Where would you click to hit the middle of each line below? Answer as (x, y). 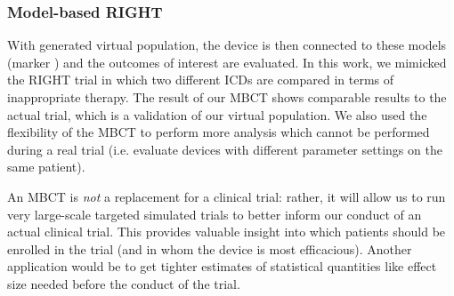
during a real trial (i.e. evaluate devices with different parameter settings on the (225, 149)
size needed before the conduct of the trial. (124, 283)
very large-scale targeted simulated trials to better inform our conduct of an (215, 214)
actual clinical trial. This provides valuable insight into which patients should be (227, 232)
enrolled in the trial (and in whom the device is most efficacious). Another (210, 248)
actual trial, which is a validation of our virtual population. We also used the (217, 114)
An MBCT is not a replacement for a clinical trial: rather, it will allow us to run (227, 196)
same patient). (46, 167)
